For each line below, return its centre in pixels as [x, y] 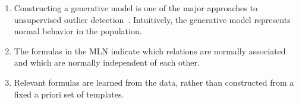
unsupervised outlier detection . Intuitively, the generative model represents [152, 19]
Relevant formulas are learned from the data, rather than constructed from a [154, 82]
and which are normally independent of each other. [107, 62]
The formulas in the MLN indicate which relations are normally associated [150, 51]
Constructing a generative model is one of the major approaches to [136, 8]
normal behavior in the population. [78, 31]
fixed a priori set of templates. [69, 94]
